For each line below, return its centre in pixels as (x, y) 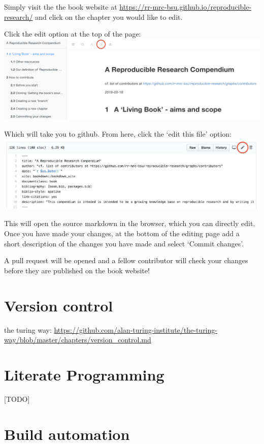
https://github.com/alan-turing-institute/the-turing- (136, 329)
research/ (19, 17)
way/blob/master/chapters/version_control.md (78, 340)
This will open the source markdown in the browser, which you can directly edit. (130, 223)
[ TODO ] (17, 399)
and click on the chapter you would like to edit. (109, 17)
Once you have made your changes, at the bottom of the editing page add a (122, 233)
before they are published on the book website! (77, 270)
